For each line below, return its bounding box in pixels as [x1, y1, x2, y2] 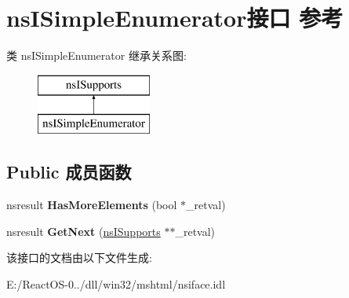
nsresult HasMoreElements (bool [6, 197, 177, 213]
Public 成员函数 [6, 160, 132, 184]
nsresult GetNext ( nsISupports [6, 223, 161, 239]
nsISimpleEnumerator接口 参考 [6, 2, 344, 34]
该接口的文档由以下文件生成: [6, 249, 152, 266]
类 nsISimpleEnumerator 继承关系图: [6, 47, 187, 64]
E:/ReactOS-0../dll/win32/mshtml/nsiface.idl [6, 275, 226, 292]
